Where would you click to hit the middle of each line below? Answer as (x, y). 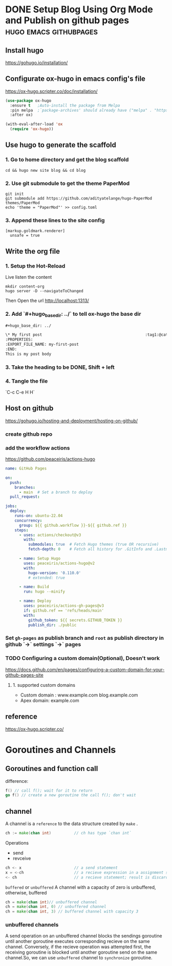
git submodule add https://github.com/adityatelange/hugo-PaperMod (79, 199)
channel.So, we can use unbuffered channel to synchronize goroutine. (79, 958)
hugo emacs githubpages (52, 31)
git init (15, 194)
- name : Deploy (35, 601)
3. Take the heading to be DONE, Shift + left (60, 367)
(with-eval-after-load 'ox (34, 124)
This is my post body (28, 354)
